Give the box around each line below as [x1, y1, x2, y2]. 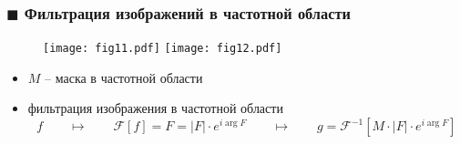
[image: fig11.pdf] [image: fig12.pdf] [43, 42, 282, 56]
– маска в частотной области [45, 67, 203, 87]
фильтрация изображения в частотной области [27, 98, 283, 118]
